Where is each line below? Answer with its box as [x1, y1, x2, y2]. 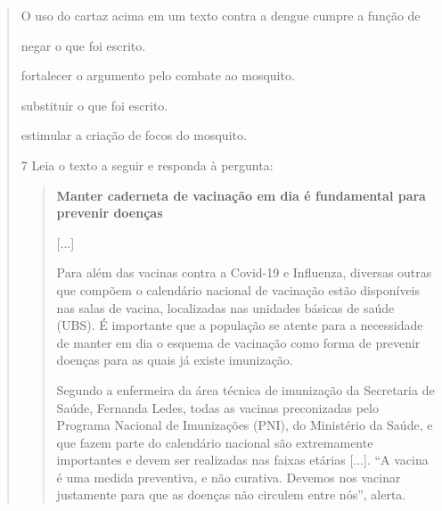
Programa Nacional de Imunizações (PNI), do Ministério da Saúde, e [56, 416, 433, 434]
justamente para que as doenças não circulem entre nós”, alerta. [56, 485, 406, 504]
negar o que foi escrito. [20, 36, 146, 54]
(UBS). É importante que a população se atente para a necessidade [56, 316, 423, 334]
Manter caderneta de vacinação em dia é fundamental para [56, 185, 426, 204]
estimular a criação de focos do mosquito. [20, 126, 247, 144]
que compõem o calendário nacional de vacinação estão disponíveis [56, 280, 421, 299]
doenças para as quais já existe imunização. [56, 350, 293, 369]
